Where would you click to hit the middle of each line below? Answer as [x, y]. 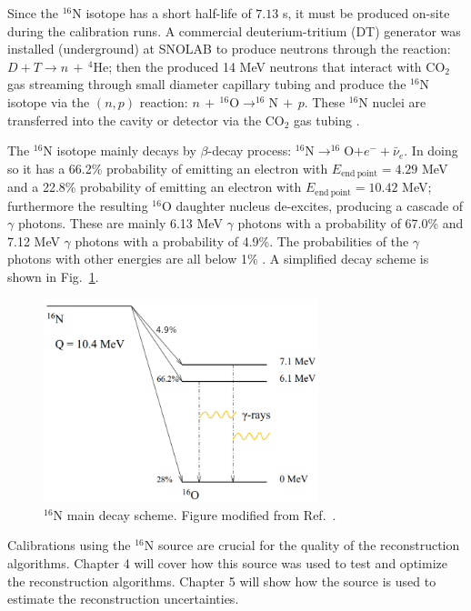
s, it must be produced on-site [366, 13]
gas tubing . [327, 120]
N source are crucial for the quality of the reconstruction [302, 545]
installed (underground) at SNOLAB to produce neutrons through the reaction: [229, 49]
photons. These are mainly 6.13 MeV [120, 223]
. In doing [431, 150]
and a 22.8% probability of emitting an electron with [155, 187]
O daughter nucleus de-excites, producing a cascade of [312, 205]
